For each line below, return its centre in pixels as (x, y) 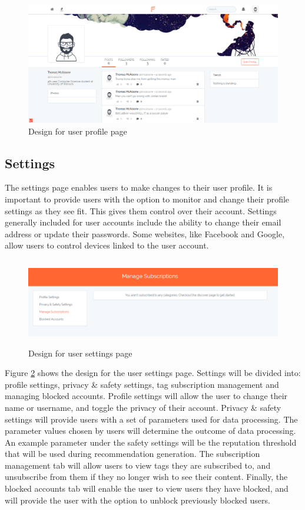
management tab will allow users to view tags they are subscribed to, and (138, 465)
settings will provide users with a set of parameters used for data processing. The (151, 419)
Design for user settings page (80, 353)
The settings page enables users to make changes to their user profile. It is (139, 187)
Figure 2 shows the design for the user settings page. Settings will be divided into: (153, 373)
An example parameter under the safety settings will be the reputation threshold (151, 442)
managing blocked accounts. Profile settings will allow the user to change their (146, 396)
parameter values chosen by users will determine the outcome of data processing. (150, 431)
